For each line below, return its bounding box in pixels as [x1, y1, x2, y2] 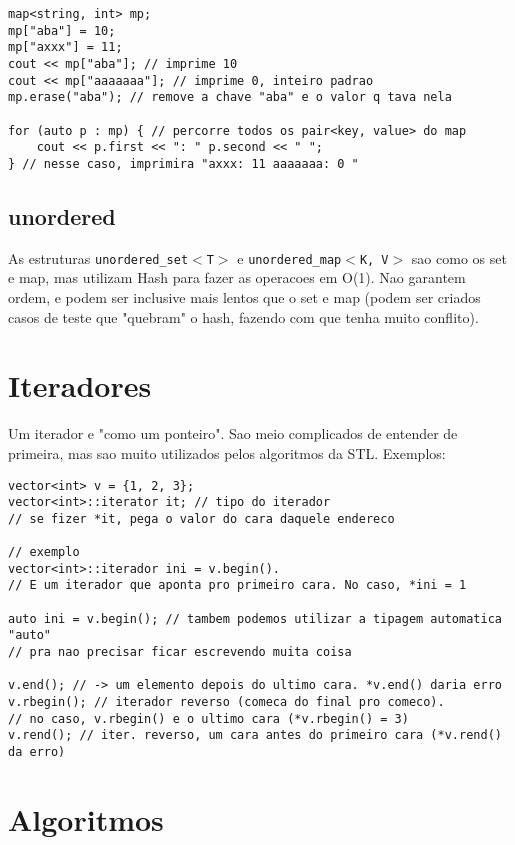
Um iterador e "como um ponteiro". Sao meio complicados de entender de [8, 423, 458, 444]
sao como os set [411, 247, 507, 268]
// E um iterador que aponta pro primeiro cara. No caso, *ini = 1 [8, 578, 467, 593]
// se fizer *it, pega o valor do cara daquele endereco [8, 511, 395, 526]
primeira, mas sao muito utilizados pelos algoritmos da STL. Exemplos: [8, 442, 446, 463]
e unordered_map [237, 247, 342, 268]
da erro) [8, 745, 66, 760]
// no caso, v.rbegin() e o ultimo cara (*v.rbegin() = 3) [8, 711, 409, 726]
